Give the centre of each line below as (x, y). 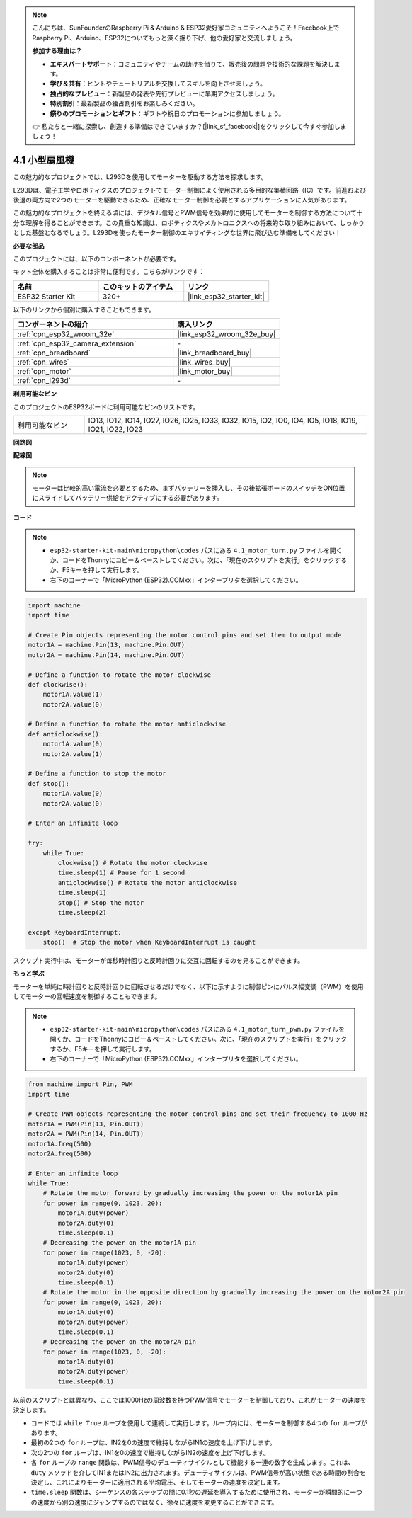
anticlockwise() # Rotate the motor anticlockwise (147, 883)
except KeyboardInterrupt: (75, 932)
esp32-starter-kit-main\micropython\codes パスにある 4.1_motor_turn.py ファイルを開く (196, 550)
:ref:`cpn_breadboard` (54, 353)
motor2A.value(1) (73, 754)
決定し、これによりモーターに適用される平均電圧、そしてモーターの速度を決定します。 (158, 1482)
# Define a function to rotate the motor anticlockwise (127, 724)
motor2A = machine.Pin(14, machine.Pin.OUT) (107, 655)
